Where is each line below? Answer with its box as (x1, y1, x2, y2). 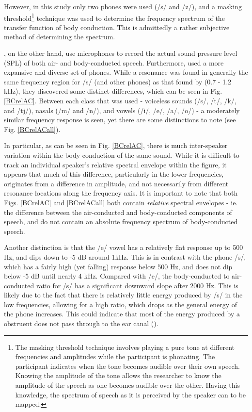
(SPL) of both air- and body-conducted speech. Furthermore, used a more (4, 57, 224, 67)
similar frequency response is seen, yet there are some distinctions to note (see (4, 115, 236, 125)
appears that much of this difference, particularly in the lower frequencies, (4, 169, 224, 179)
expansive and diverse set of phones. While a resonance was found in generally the (4, 67, 248, 77)
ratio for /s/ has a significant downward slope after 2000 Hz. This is (36, 280, 238, 290)
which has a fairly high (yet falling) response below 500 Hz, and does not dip (4, 261, 233, 271)
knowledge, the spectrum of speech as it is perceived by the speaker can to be (15, 389, 246, 399)
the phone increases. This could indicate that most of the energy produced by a (4, 309, 240, 319)
